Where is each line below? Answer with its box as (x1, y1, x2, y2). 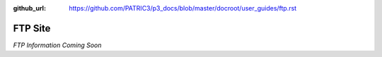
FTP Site (13, 22, 51, 34)
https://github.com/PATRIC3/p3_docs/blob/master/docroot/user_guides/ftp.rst (69, 4, 297, 12)
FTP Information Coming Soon (13, 41, 102, 49)
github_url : (13, 4, 46, 12)
